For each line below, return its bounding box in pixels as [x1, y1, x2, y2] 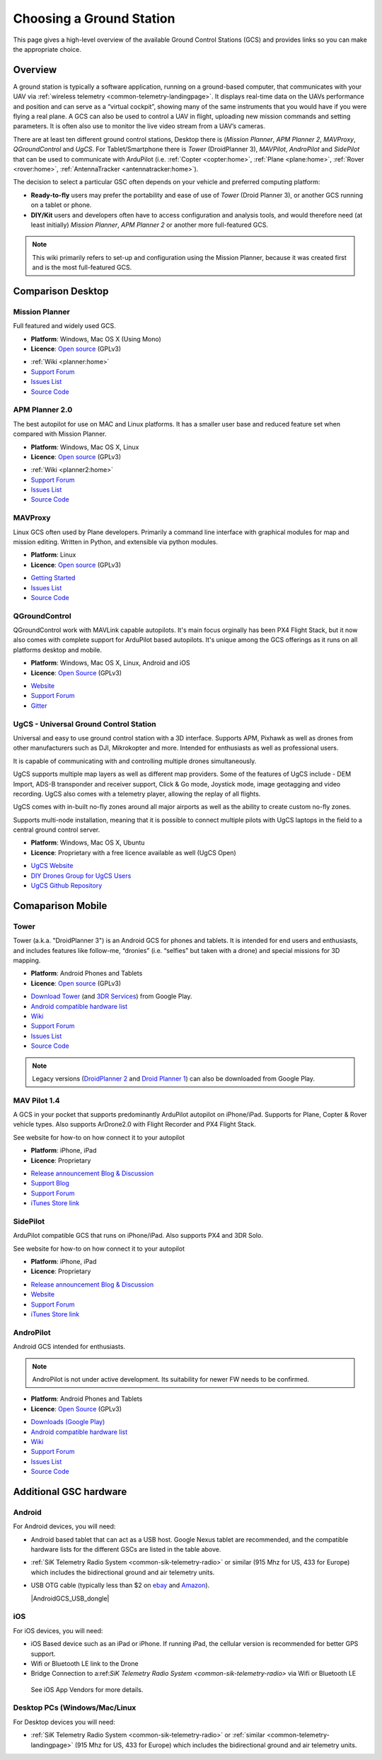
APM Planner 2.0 [13, 405, 73, 414]
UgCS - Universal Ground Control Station [13, 719, 156, 729]
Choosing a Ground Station [13, 11, 175, 26]
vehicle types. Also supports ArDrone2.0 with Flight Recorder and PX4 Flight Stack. [13, 1120, 256, 1129]
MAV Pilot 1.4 [13, 1095, 60, 1105]
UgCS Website [30, 862, 74, 870]
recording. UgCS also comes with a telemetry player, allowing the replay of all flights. [13, 789, 261, 798]
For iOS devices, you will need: [13, 1626, 103, 1635]
